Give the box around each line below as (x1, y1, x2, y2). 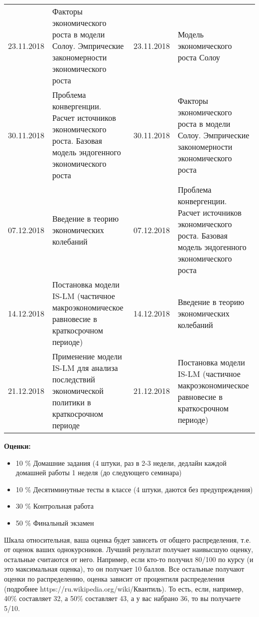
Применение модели (52, 350, 122, 362)
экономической (52, 385, 104, 396)
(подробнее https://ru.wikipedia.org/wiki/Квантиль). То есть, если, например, (4, 583, 244, 594)
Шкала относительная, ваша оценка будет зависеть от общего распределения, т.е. (4, 534, 251, 545)
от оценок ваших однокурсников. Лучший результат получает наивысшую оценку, (4, 544, 254, 555)
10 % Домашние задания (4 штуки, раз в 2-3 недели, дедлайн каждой (15, 457, 227, 468)
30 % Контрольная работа (15, 501, 94, 511)
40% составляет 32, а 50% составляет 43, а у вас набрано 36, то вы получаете (4, 593, 241, 604)
